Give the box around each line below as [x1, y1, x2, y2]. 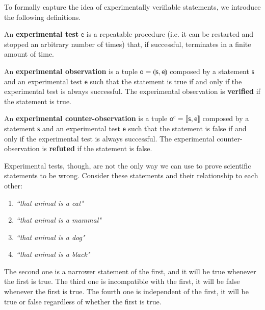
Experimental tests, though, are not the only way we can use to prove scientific [4, 160, 251, 171]
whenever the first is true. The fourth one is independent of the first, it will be [4, 286, 249, 297]
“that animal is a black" [16, 249, 90, 259]
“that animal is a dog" [16, 231, 85, 242]
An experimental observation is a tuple [4, 65, 138, 76]
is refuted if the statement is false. [42, 143, 152, 154]
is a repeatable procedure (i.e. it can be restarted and [86, 29, 254, 39]
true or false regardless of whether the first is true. [4, 296, 162, 306]
